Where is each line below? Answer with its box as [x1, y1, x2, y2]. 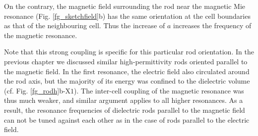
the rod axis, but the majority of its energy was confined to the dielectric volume [4, 76, 250, 86]
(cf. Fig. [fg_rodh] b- [4, 85, 65, 95]
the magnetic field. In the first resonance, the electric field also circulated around [4, 66, 250, 76]
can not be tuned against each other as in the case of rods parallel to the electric [4, 114, 250, 125]
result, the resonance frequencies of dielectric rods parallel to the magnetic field [4, 104, 245, 115]
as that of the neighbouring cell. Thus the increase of [4, 20, 165, 31]
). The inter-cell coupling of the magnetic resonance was [74, 85, 244, 95]
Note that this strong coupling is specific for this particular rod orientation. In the [4, 46, 254, 57]
